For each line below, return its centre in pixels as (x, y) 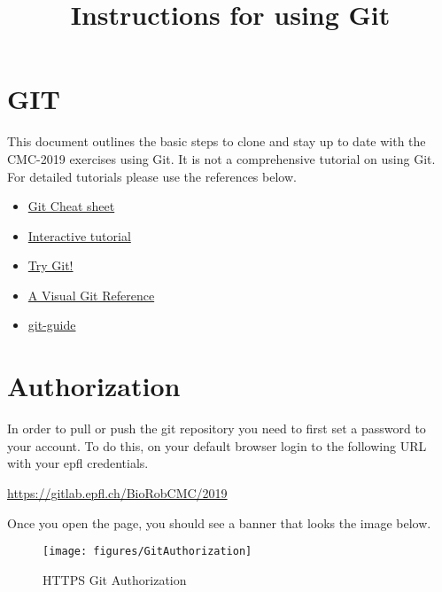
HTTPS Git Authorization (115, 579)
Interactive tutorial (79, 235)
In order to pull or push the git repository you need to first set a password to (217, 428)
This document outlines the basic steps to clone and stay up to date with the (217, 141)
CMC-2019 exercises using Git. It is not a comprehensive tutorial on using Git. (221, 158)
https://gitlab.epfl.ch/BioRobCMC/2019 (117, 492)
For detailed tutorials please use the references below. (152, 176)
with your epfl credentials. (78, 463)
